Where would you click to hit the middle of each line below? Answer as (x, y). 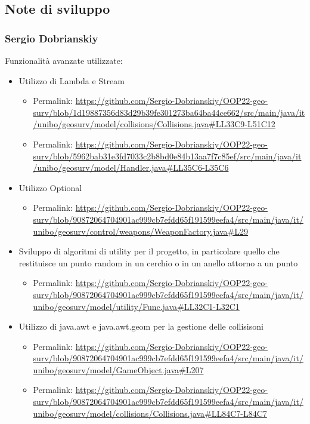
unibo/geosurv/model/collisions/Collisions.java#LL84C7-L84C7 (150, 413)
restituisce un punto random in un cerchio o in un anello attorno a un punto (158, 262)
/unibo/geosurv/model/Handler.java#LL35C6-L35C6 (131, 168)
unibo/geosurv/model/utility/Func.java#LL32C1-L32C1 (136, 306)
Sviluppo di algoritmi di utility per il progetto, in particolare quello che (149, 251)
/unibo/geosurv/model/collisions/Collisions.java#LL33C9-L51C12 (154, 124)
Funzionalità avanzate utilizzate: (64, 60)
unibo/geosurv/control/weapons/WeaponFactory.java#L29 (141, 231)
